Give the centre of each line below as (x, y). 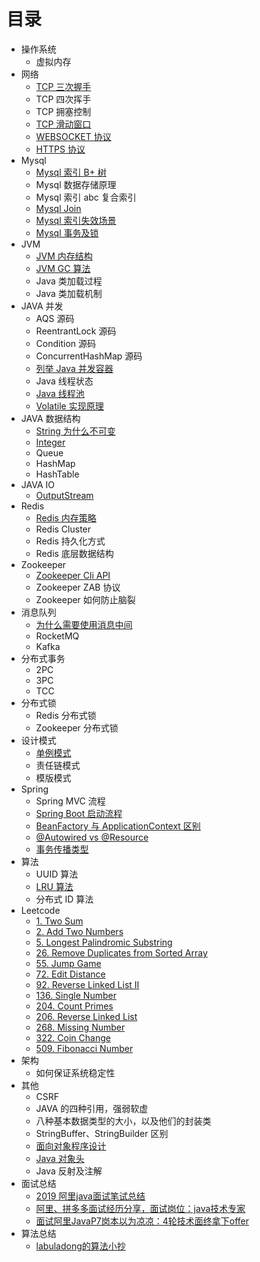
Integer (50, 442)
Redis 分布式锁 (66, 715)
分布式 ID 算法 (64, 899)
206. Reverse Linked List (86, 1016)
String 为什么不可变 (75, 431)
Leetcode (40, 910)
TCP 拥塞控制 (63, 111)
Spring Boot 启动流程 (79, 813)
